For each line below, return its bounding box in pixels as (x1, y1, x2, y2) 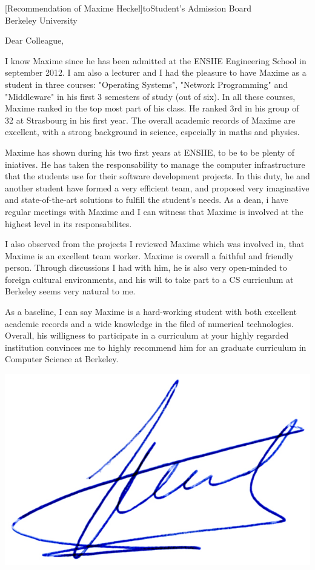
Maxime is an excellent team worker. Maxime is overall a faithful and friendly (5, 249, 294, 262)
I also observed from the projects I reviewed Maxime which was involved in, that (5, 237, 305, 250)
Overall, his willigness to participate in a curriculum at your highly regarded (5, 329, 289, 342)
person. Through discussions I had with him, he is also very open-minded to (5, 261, 287, 274)
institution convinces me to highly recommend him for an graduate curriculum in (5, 340, 307, 353)
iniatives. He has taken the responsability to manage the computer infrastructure (5, 157, 305, 170)
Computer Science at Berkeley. (5, 353, 119, 365)
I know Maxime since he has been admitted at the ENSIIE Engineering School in (5, 54, 307, 67)
